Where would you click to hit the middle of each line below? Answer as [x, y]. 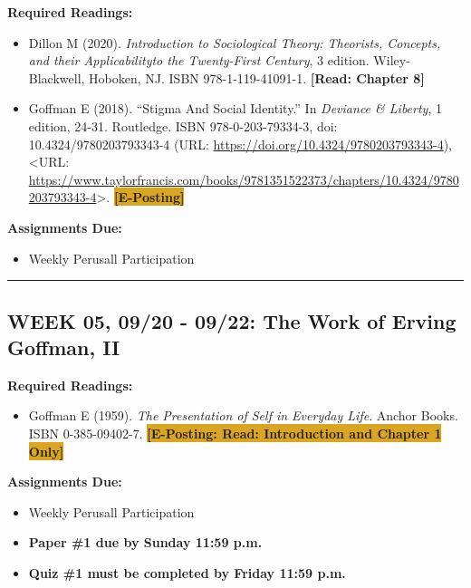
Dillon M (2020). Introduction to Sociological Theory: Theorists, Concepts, [235, 42]
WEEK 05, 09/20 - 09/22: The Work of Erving [232, 320]
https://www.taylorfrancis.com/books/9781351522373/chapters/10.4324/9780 [244, 179]
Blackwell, [57, 77]
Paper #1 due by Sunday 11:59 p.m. [145, 542]
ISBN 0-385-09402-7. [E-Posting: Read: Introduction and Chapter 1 [235, 433]
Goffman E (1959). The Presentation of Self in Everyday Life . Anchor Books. [243, 415]
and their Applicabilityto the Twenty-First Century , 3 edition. [199, 60]
